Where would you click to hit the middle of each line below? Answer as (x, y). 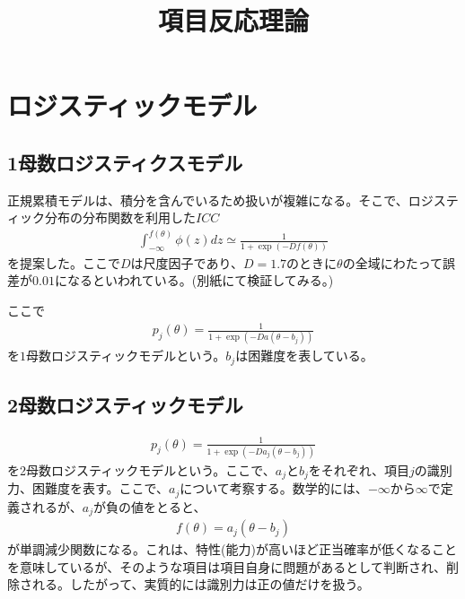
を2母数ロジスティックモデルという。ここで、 (141, 469)
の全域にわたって (392, 262)
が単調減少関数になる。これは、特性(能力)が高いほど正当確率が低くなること (232, 549)
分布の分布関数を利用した (120, 217)
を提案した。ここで (64, 262)
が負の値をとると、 (149, 506)
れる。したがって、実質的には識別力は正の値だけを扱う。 (201, 584)
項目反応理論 (233, 20)
